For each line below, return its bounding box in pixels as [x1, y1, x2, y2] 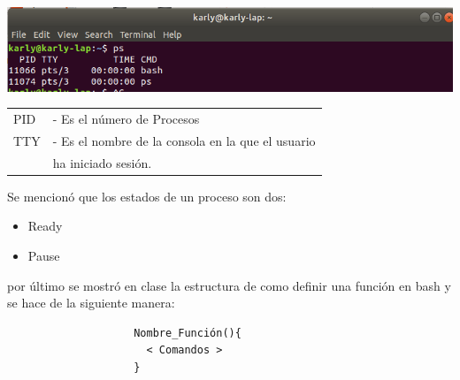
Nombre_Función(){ [134, 326, 241, 339]
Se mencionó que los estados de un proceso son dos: [7, 186, 287, 205]
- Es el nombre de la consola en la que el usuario [52, 131, 316, 149]
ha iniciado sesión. [52, 153, 152, 171]
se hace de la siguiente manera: [7, 293, 175, 312]
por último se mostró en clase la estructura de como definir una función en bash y [7, 276, 451, 294]
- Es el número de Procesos [52, 110, 200, 127]
